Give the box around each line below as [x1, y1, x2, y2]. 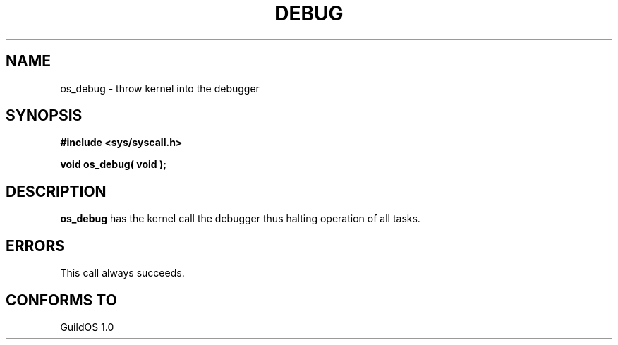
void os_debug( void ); [60, 158, 167, 171]
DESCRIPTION [6, 182, 107, 200]
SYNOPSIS [6, 107, 83, 125]
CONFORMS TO [6, 291, 117, 309]
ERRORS [6, 236, 66, 255]
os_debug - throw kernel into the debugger [60, 82, 260, 95]
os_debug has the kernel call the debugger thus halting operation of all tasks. [60, 212, 420, 225]
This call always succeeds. [60, 267, 185, 279]
